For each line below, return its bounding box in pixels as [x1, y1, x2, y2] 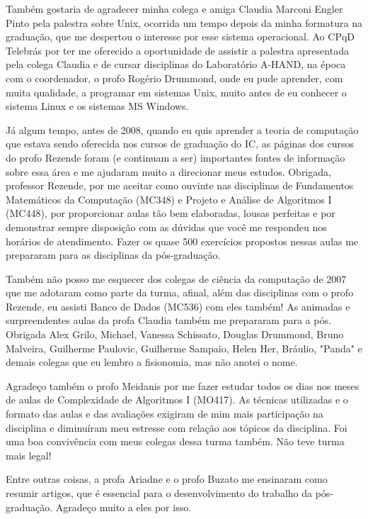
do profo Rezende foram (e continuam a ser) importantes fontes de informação [6, 150, 345, 164]
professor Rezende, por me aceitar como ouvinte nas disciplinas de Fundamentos [6, 178, 354, 193]
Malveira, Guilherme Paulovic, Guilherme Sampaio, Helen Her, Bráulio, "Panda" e [6, 340, 362, 355]
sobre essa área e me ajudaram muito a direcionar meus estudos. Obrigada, [6, 164, 331, 179]
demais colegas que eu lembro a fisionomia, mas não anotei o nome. [6, 355, 298, 369]
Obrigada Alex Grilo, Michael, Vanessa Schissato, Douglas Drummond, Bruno [6, 327, 344, 342]
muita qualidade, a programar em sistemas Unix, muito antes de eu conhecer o [6, 84, 347, 99]
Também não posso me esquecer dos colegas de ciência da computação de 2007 [6, 271, 347, 286]
